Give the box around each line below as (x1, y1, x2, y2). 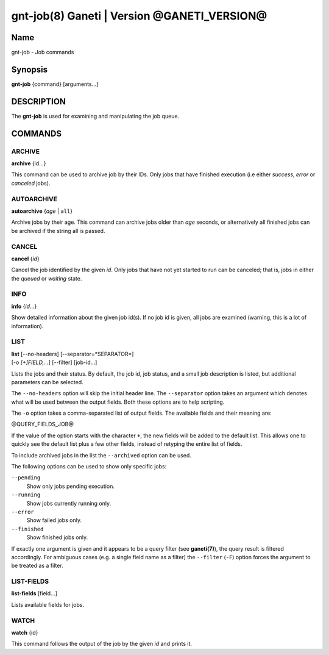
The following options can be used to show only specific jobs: (11, 463, 167, 470)
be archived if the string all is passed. (11, 227, 105, 234)
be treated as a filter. (11, 562, 63, 570)
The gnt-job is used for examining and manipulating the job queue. (11, 112, 180, 120)
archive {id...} (11, 160, 46, 167)
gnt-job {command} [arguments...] (11, 80, 99, 88)
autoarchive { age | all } (11, 207, 73, 215)
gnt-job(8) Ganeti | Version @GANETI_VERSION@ (11, 9, 267, 23)
